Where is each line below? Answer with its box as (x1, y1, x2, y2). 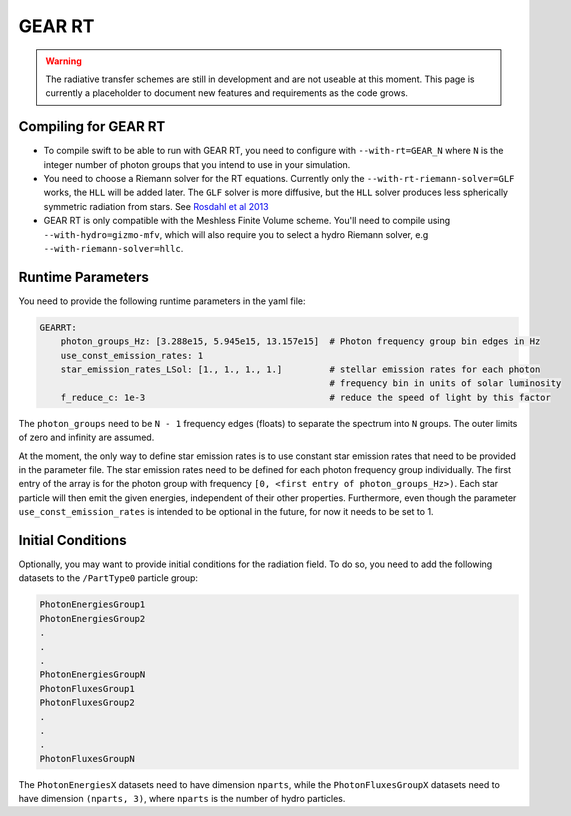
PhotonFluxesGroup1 (39, 683, 135, 694)
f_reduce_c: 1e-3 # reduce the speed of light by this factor (60, 391, 552, 403)
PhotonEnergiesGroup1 (39, 599, 146, 610)
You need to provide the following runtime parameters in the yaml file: (18, 295, 306, 307)
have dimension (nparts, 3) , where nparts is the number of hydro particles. (18, 793, 346, 805)
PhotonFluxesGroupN (39, 753, 135, 764)
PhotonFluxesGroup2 (39, 697, 135, 709)
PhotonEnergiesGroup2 (39, 613, 146, 624)
